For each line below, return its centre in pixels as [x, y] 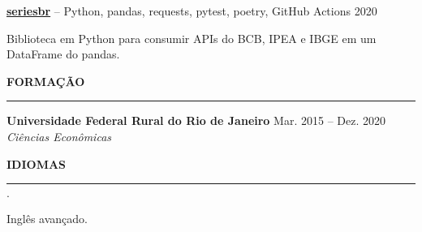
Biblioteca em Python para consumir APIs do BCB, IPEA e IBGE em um [192, 38]
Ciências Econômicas [59, 136]
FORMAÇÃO [46, 81]
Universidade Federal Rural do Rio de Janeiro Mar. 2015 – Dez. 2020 [196, 120]
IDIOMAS [37, 163]
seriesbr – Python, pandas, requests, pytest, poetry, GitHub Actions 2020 [192, 11]
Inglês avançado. [47, 219]
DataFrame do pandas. [63, 54]
